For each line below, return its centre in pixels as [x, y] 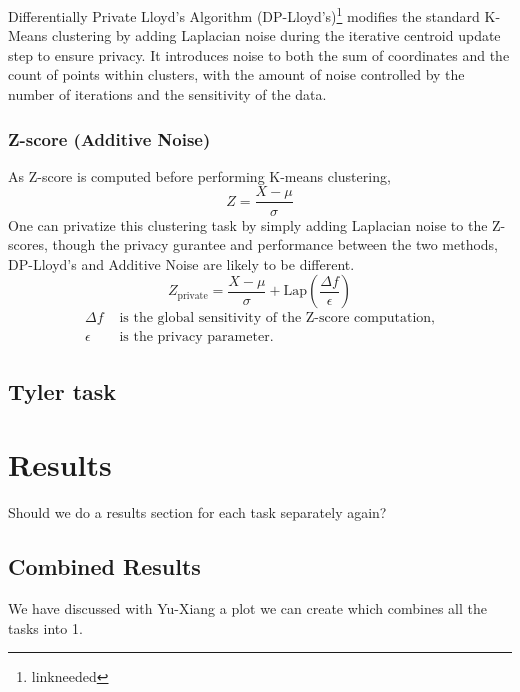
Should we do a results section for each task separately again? [197, 512]
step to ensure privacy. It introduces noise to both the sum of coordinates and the [259, 54]
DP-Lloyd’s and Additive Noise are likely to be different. [181, 263]
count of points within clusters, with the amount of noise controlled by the [236, 74]
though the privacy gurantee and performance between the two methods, [275, 244]
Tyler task [62, 390]
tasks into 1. [45, 627]
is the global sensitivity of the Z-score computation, [277, 318]
